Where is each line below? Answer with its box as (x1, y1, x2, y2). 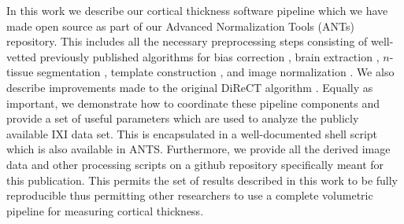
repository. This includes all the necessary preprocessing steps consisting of (6, 33, 368, 50)
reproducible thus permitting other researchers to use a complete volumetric (6, 187, 373, 204)
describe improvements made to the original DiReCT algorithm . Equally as (6, 79, 373, 95)
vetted (6, 48, 37, 64)
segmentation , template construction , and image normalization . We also (37, 64, 395, 80)
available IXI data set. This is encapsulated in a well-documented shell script (6, 125, 378, 141)
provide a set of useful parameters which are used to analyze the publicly (6, 110, 359, 127)
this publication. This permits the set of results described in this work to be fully (6, 171, 398, 188)
